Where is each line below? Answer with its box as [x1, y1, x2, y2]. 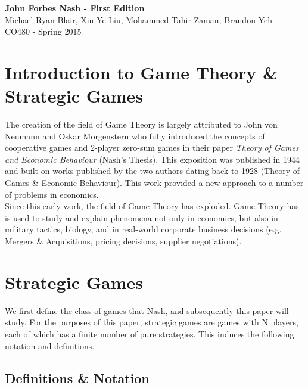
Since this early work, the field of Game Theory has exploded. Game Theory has [5, 200, 299, 212]
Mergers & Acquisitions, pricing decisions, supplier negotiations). [5, 235, 242, 247]
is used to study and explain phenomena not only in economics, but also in [5, 211, 278, 224]
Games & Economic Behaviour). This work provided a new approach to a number [5, 176, 304, 189]
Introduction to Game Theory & [5, 60, 278, 84]
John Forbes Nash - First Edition [5, 2, 145, 14]
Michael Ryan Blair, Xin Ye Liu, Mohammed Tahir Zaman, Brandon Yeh [5, 13, 272, 26]
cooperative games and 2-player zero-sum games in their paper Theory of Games [5, 141, 299, 154]
